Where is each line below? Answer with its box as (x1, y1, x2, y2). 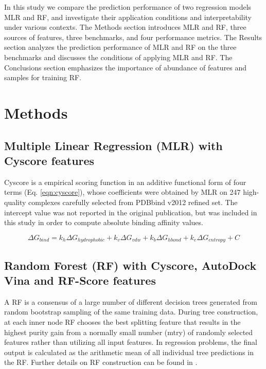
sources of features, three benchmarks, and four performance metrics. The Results (4, 31, 262, 42)
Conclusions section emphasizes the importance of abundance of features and (4, 62, 247, 72)
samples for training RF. (4, 72, 81, 83)
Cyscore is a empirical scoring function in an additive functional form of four (4, 176, 246, 187)
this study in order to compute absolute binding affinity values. (4, 217, 203, 228)
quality (4, 196, 26, 207)
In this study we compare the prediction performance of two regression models (4, 2, 252, 12)
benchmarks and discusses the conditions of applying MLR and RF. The (4, 51, 233, 62)
